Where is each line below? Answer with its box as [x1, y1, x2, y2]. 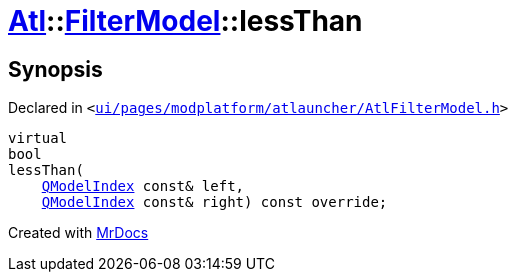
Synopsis [8, 56, 103, 82]
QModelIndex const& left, [41, 178, 245, 195]
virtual [8, 130, 68, 147]
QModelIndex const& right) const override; [41, 194, 388, 211]
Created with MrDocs [8, 224, 149, 242]
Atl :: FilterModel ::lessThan [8, 4, 363, 38]
